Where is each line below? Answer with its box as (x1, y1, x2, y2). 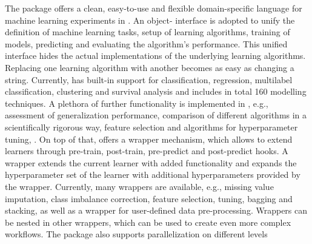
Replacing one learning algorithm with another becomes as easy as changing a (5, 61, 294, 73)
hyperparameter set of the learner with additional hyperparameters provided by (5, 168, 300, 181)
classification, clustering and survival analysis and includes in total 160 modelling (5, 85, 307, 98)
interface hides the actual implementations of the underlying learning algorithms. (5, 49, 306, 62)
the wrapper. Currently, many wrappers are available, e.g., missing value (5, 180, 274, 192)
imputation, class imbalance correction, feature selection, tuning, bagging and (5, 192, 293, 205)
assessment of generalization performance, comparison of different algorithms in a (5, 109, 307, 121)
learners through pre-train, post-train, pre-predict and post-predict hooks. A (5, 144, 288, 157)
